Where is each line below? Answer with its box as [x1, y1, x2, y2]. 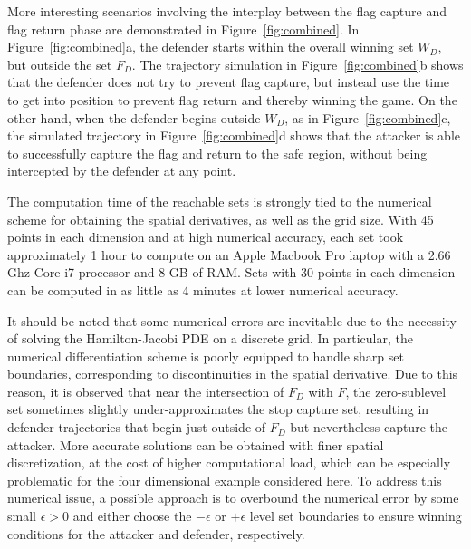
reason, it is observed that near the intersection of [7, 381, 284, 400]
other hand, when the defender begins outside [7, 108, 261, 127]
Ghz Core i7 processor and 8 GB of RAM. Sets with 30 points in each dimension [7, 263, 456, 282]
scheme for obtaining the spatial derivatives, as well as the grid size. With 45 [7, 209, 434, 228]
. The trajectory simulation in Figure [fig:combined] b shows [131, 54, 464, 73]
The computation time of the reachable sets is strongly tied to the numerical [7, 191, 432, 210]
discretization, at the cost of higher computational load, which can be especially [7, 453, 451, 472]
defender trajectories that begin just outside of [7, 418, 266, 437]
